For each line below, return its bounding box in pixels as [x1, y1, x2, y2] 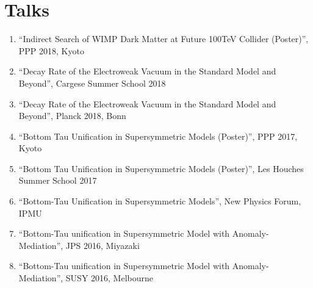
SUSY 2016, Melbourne [65, 272, 153, 284]
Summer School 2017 [18, 174, 97, 187]
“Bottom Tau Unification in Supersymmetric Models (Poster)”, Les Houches [18, 162, 304, 175]
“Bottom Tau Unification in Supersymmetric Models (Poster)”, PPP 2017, [18, 129, 298, 142]
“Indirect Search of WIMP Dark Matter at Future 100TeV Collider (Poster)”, [18, 32, 309, 45]
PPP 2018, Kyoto [18, 44, 84, 57]
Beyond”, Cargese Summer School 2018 [18, 76, 166, 89]
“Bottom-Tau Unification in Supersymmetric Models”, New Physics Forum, [18, 195, 301, 207]
